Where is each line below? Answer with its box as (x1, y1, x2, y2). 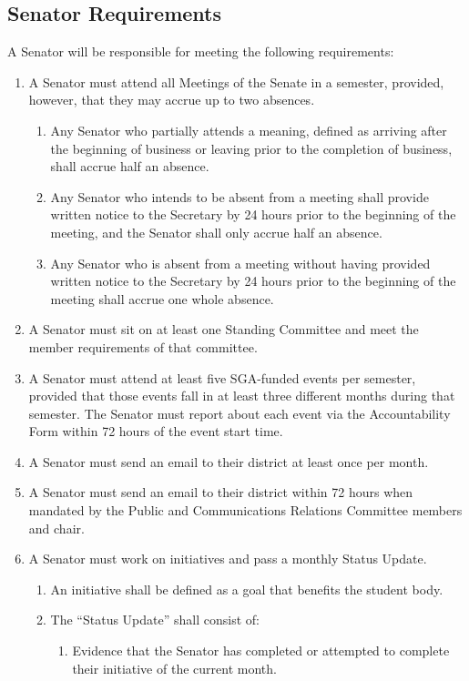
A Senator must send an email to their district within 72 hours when (28, 483, 413, 502)
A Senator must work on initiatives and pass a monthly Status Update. (28, 549, 427, 568)
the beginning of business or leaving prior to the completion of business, (50, 138, 453, 158)
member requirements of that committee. (28, 337, 258, 356)
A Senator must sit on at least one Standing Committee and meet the (28, 320, 419, 339)
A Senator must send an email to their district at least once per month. (28, 452, 429, 471)
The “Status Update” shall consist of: (50, 610, 260, 629)
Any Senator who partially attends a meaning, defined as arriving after (50, 120, 447, 139)
